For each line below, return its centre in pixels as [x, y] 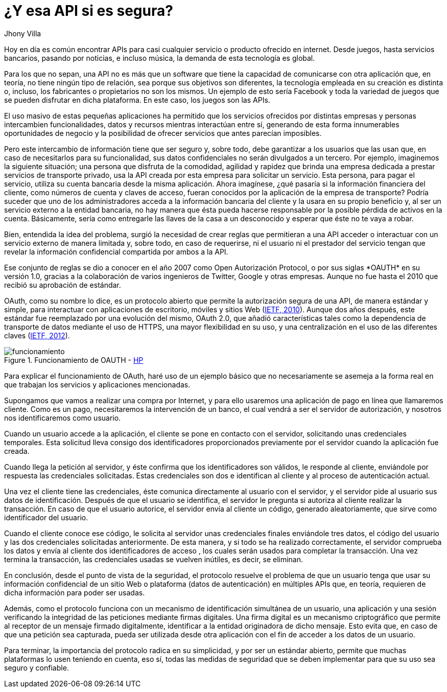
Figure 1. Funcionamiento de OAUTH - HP [74, 360]
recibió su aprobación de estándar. [63, 285]
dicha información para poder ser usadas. [75, 592]
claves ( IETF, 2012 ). [37, 335]
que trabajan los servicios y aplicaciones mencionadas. [97, 384]
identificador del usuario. [46, 517]
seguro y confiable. [37, 667]
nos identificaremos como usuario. [63, 418]
